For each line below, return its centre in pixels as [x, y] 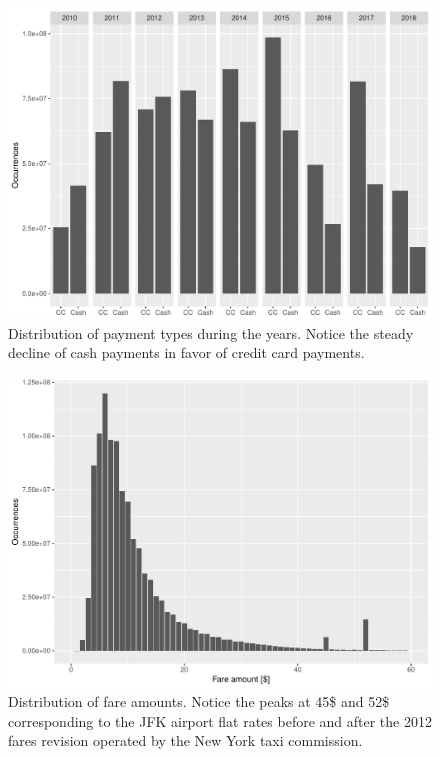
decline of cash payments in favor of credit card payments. [186, 352]
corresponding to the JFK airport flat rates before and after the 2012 [220, 720]
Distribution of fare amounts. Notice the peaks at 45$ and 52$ [199, 701]
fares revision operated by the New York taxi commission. [185, 740]
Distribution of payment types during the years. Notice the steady [211, 332]
